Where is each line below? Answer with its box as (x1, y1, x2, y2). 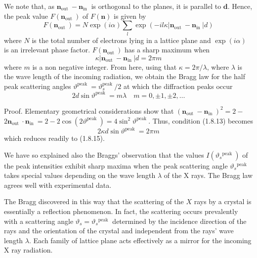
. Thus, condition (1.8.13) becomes (148, 115, 253, 126)
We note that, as (4, 1, 54, 11)
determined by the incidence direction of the (112, 215, 247, 226)
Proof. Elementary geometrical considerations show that (4, 105, 174, 116)
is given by (114, 10, 146, 21)
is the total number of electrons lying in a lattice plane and (32, 35, 211, 45)
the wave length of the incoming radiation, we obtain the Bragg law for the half (4, 71, 245, 82)
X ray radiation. (4, 245, 53, 255)
